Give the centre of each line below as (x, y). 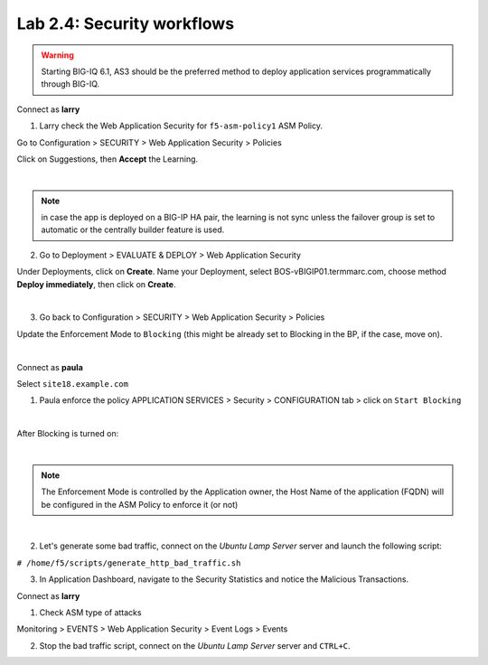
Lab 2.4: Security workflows (126, 23)
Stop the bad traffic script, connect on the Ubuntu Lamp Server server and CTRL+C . (195, 645)
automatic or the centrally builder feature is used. (133, 229)
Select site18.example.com (72, 383)
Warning (57, 55)
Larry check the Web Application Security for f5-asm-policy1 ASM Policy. (181, 126)
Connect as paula (50, 367)
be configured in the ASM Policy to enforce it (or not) (140, 504)
